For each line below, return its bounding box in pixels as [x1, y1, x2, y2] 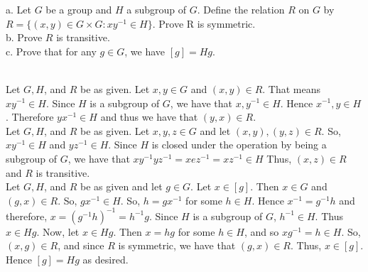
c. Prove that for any [6, 43, 97, 58]
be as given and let [80, 179, 163, 194]
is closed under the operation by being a [151, 137, 327, 152]
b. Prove [6, 30, 43, 45]
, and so [244, 224, 279, 239]
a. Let [6, 2, 31, 16]
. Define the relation [197, 2, 285, 16]
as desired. [82, 252, 129, 266]
